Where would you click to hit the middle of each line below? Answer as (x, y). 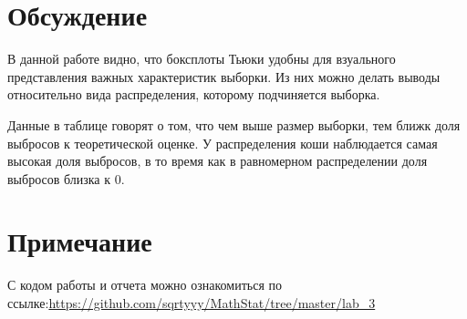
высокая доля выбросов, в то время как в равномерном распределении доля (218, 161)
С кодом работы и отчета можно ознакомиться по (145, 285)
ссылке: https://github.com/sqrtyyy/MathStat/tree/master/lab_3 (192, 303)
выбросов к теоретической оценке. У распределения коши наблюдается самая (223, 143)
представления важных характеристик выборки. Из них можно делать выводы (224, 76)
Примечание (80, 241)
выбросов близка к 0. (66, 178)
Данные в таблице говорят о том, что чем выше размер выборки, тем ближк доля (234, 124)
